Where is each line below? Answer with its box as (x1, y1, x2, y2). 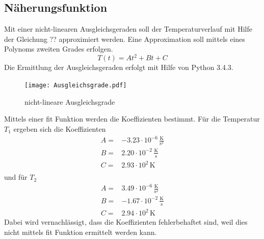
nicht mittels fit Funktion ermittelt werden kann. (4, 226, 157, 237)
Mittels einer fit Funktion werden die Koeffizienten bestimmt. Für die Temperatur (4, 113, 260, 124)
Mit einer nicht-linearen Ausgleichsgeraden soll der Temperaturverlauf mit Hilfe (4, 23, 253, 34)
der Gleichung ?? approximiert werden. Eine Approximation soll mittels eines (4, 33, 245, 44)
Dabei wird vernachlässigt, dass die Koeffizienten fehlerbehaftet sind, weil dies (4, 217, 248, 227)
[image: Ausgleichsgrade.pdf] (24, 82, 127, 89)
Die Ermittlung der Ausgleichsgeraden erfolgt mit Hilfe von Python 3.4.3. (4, 62, 233, 73)
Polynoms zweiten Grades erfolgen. (4, 43, 113, 54)
